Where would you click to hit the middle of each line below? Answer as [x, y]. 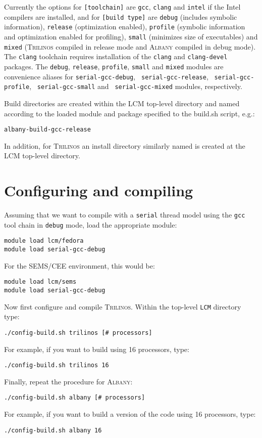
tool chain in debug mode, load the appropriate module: [91, 224]
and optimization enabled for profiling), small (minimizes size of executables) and [131, 36]
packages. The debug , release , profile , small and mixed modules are [114, 66]
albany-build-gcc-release [47, 130]
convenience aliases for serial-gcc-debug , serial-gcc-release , [106, 76]
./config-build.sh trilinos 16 [57, 365]
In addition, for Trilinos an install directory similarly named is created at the [125, 145]
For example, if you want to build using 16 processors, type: [97, 349]
